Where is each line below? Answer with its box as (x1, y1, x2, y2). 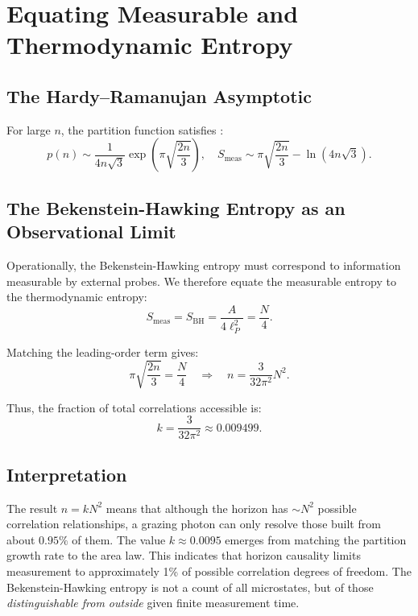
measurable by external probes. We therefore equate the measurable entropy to (6, 272, 396, 289)
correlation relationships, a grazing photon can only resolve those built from (6, 515, 381, 532)
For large (6, 121, 51, 138)
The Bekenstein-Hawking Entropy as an (6, 195, 346, 220)
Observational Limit (6, 219, 176, 244)
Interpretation (6, 461, 127, 486)
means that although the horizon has (106, 499, 288, 516)
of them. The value (72, 531, 166, 548)
